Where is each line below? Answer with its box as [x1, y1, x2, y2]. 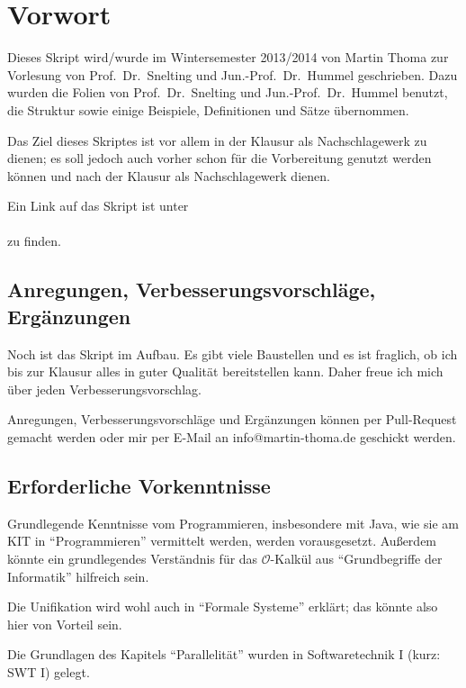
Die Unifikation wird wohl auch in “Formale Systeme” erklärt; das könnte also [7, 597, 438, 616]
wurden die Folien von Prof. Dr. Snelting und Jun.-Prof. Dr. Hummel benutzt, [7, 83, 448, 102]
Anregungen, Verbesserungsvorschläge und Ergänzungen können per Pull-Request [7, 410, 457, 429]
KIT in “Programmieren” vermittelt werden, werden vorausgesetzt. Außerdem [7, 531, 437, 550]
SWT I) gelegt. [7, 662, 90, 681]
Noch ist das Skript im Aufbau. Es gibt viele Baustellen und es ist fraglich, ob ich [7, 344, 458, 363]
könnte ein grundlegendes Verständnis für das [7, 549, 258, 568]
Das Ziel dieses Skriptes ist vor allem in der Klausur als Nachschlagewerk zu [7, 131, 427, 149]
